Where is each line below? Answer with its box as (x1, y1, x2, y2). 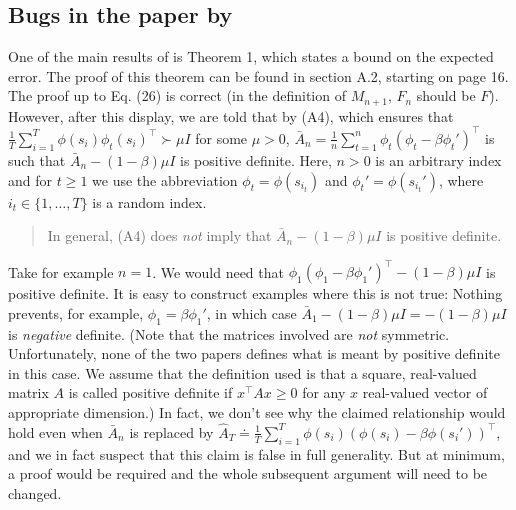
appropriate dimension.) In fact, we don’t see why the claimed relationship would (8, 401, 506, 422)
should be (416, 85, 476, 106)
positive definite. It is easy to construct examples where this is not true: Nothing (8, 283, 503, 304)
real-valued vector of (362, 382, 488, 403)
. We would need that (152, 261, 284, 282)
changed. (8, 482, 62, 503)
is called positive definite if (68, 382, 233, 403)
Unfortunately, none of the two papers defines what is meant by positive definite (8, 343, 500, 364)
